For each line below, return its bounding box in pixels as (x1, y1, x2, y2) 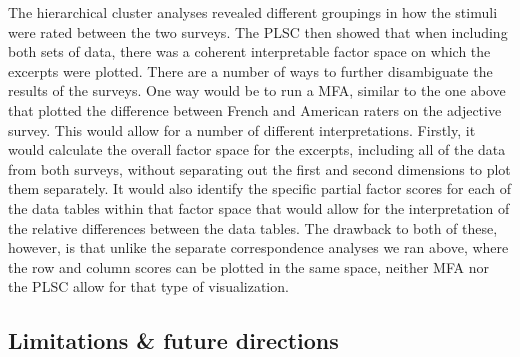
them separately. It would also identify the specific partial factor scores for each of (8, 178, 512, 199)
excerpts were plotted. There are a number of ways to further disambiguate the (8, 60, 493, 81)
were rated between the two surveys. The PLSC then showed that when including (8, 21, 508, 42)
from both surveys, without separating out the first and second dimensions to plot (8, 158, 511, 179)
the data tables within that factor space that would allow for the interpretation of (8, 197, 510, 218)
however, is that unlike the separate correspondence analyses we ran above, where (8, 237, 509, 258)
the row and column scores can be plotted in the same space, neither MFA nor (8, 256, 489, 277)
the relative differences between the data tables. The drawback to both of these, (8, 217, 498, 238)
